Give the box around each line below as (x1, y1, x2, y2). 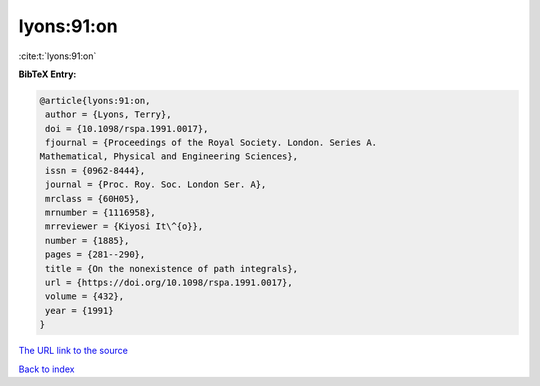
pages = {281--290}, (45, 249, 146, 260)
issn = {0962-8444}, (45, 165, 146, 176)
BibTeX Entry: (18, 68, 77, 80)
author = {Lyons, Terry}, (45, 109, 172, 120)
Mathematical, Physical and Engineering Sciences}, (39, 151, 299, 162)
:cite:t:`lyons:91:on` (18, 50, 97, 62)
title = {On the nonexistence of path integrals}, (45, 263, 299, 274)
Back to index (18, 363, 75, 375)
